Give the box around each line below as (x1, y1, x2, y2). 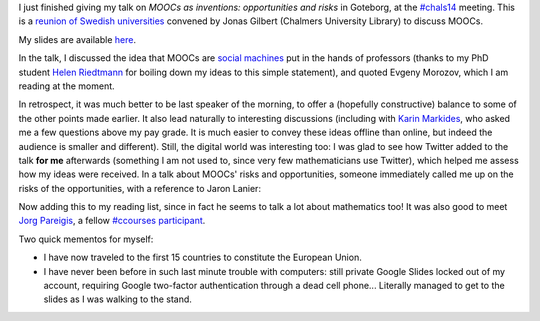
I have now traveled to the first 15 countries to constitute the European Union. (43, 251, 362, 264)
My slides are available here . (18, 33, 137, 45)
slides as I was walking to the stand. (43, 293, 192, 305)
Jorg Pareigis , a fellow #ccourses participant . (18, 215, 206, 227)
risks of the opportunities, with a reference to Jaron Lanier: (18, 182, 262, 194)
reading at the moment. (18, 80, 115, 92)
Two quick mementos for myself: (18, 233, 154, 245)
